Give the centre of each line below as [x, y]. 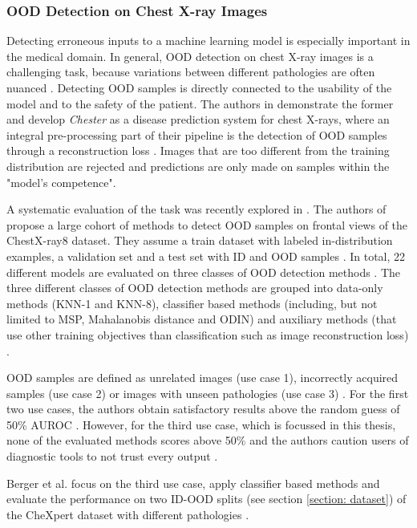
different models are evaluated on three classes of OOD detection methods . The [204, 272]
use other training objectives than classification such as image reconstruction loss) [208, 334]
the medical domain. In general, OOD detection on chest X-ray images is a [190, 56]
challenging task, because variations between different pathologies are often [191, 72]
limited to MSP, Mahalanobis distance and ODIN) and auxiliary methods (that [202, 319]
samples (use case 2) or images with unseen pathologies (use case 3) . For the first [208, 393]
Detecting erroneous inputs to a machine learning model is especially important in [208, 41]
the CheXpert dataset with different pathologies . [128, 514]
